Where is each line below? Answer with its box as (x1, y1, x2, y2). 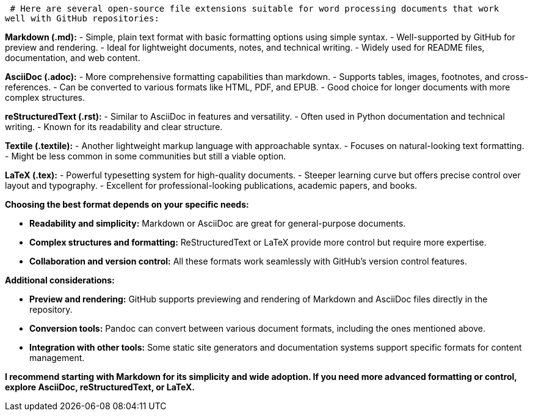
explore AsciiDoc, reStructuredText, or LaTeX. (5, 382, 195, 392)
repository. (29, 304, 73, 315)
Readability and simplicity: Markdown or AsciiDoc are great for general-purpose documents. (29, 218, 406, 228)
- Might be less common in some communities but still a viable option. (5, 151, 286, 161)
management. (29, 352, 85, 363)
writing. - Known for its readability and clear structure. (5, 122, 223, 132)
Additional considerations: (5, 275, 115, 285)
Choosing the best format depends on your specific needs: (5, 199, 249, 210)
